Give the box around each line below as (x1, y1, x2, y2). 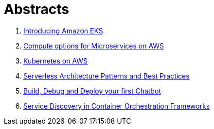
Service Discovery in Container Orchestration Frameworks (23, 101, 210, 110)
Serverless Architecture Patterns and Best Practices (23, 71, 190, 80)
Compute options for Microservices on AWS (23, 41, 164, 50)
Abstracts (4, 1, 69, 17)
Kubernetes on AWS (23, 56, 88, 65)
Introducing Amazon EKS (23, 26, 103, 35)
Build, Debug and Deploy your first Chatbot (23, 86, 161, 95)
